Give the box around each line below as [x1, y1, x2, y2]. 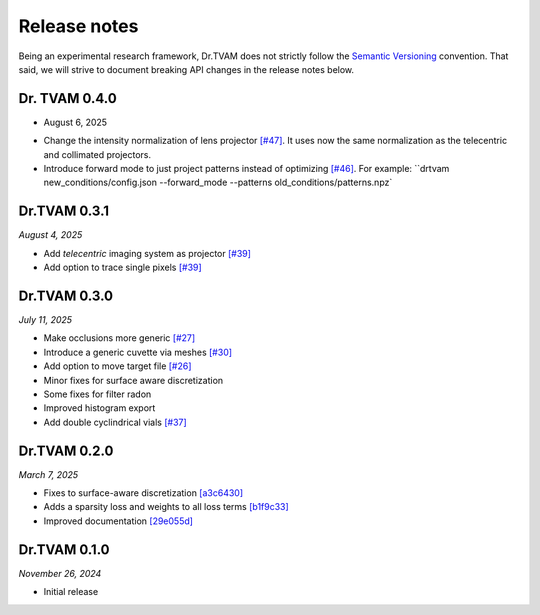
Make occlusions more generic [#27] [43, 332, 196, 344]
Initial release [43, 586, 99, 598]
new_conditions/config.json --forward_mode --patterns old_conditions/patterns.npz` [43, 176, 393, 189]
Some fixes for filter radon [43, 388, 152, 400]
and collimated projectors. [43, 148, 152, 160]
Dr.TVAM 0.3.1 [18, 203, 110, 220]
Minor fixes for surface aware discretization [43, 374, 224, 386]
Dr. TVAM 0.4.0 [18, 90, 117, 107]
